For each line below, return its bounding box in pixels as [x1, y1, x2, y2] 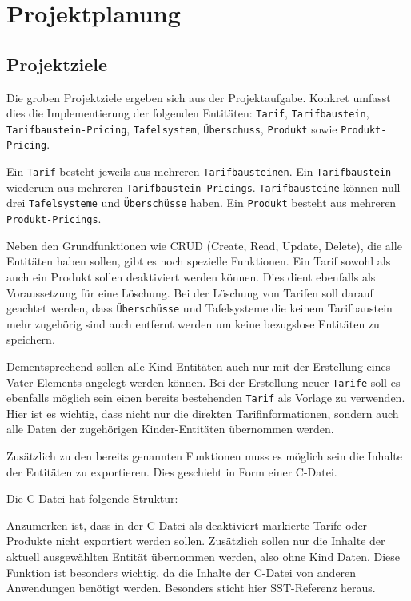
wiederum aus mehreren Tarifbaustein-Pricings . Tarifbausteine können [6, 178, 378, 195]
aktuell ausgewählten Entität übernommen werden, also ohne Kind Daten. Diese [6, 548, 401, 565]
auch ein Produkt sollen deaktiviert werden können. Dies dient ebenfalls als [6, 268, 376, 285]
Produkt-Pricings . [6, 210, 102, 227]
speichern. [6, 331, 55, 348]
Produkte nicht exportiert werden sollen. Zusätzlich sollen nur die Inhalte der [6, 532, 385, 549]
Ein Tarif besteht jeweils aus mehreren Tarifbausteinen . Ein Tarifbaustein [6, 163, 392, 180]
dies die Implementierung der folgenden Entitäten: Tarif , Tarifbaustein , [6, 105, 369, 121]
